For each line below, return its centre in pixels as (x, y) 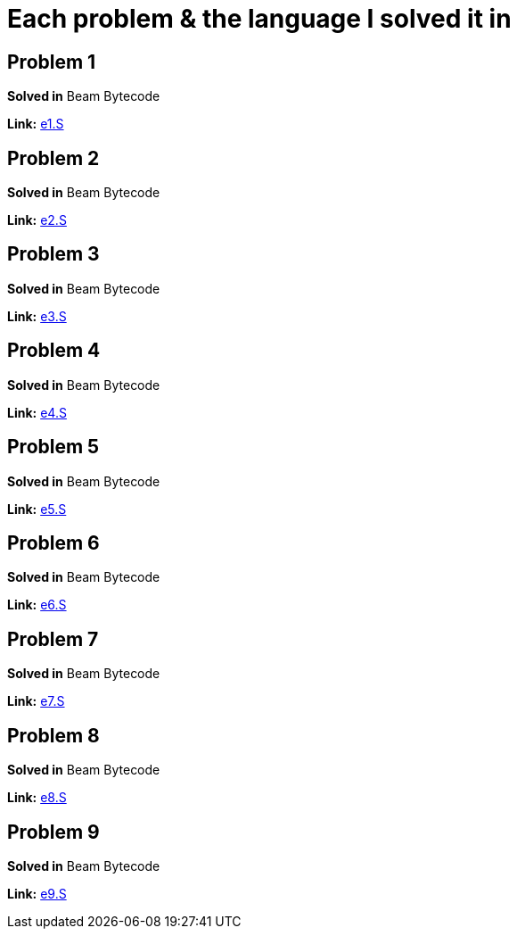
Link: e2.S (37, 220)
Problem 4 (54, 351)
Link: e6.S (37, 605)
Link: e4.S (37, 412)
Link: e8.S (37, 798)
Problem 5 (53, 447)
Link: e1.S (36, 124)
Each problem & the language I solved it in (259, 19)
